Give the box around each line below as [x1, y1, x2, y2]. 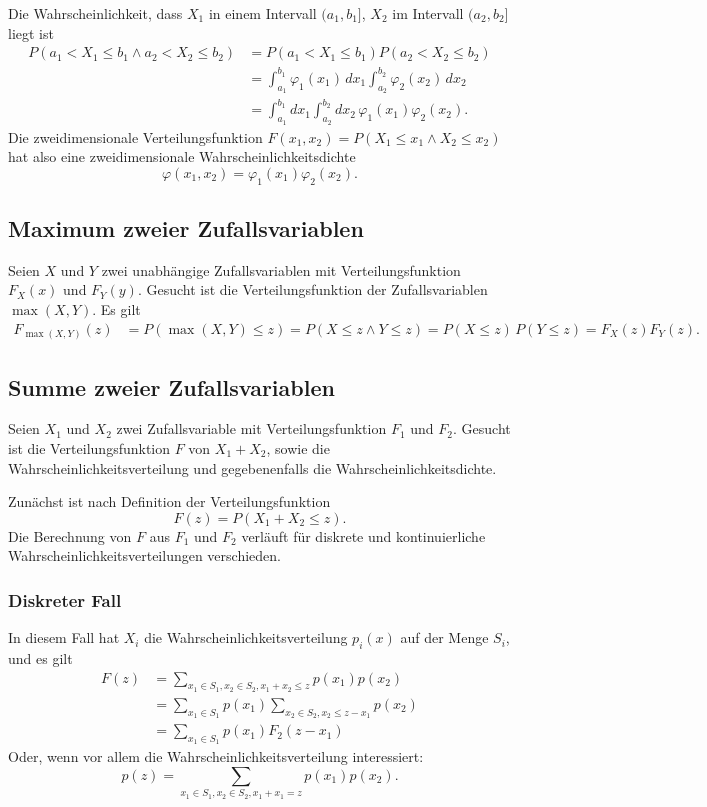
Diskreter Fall [8, 587, 122, 612]
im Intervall [392, 3, 464, 23]
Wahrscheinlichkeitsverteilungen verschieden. [8, 545, 281, 566]
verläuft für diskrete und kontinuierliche [241, 525, 486, 546]
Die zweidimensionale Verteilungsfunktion [8, 126, 263, 147]
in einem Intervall [208, 3, 317, 23]
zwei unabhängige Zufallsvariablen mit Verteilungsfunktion [101, 259, 461, 280]
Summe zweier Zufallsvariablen [8, 371, 335, 402]
